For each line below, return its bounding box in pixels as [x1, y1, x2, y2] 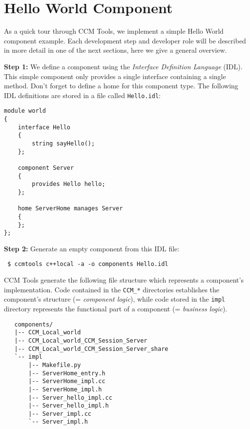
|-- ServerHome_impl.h [28, 386, 102, 393]
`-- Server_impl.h [28, 418, 88, 426]
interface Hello [18, 123, 71, 131]
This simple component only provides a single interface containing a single [4, 71, 226, 81]
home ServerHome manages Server [18, 205, 123, 212]
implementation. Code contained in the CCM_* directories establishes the [4, 284, 220, 294]
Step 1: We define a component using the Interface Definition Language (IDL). [4, 61, 243, 71]
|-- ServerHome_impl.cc [28, 378, 105, 385]
